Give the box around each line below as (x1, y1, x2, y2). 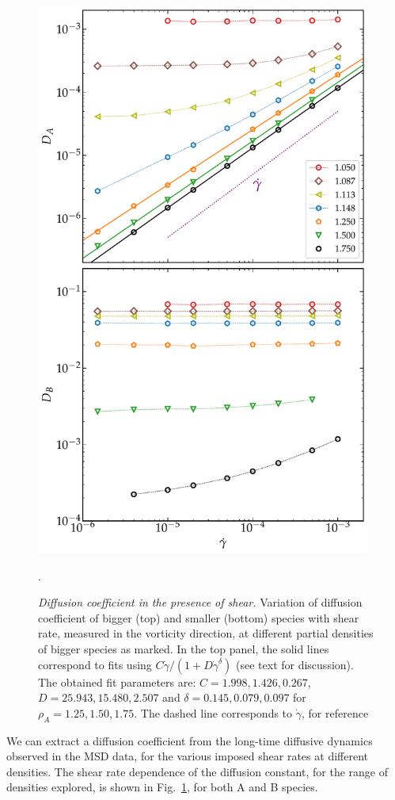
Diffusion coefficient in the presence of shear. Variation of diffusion (38, 594, 363, 611)
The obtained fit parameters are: (38, 673, 196, 690)
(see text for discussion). (236, 656, 354, 672)
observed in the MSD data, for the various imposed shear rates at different (6, 748, 368, 764)
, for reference (301, 704, 369, 721)
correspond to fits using (38, 656, 152, 672)
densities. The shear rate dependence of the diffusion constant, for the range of (6, 763, 388, 779)
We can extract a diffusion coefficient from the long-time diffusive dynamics (6, 732, 373, 748)
